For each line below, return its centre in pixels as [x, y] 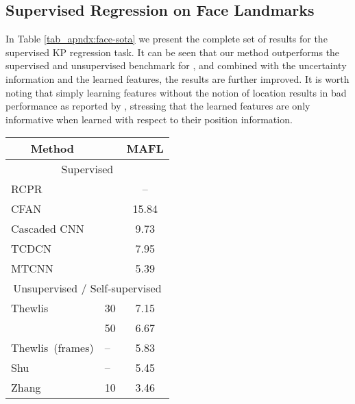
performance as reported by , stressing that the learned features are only [158, 106]
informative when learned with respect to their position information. [149, 119]
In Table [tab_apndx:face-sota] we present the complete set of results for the [167, 39]
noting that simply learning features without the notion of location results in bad [176, 92]
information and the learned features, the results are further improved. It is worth [177, 78]
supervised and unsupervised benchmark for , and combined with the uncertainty [176, 65]
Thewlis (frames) [52, 348]
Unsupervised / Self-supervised [87, 288]
